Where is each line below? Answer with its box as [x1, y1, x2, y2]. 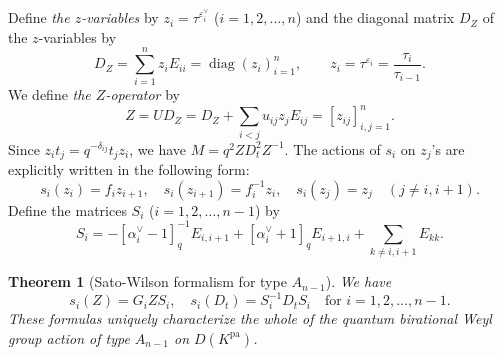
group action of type [8, 327, 130, 348]
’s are [431, 138, 465, 159]
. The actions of [284, 138, 381, 159]
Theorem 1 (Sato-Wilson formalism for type [8, 271, 287, 292]
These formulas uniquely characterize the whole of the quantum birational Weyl [8, 308, 492, 329]
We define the [8, 84, 91, 105]
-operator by [105, 84, 180, 105]
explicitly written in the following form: [8, 159, 250, 180]
